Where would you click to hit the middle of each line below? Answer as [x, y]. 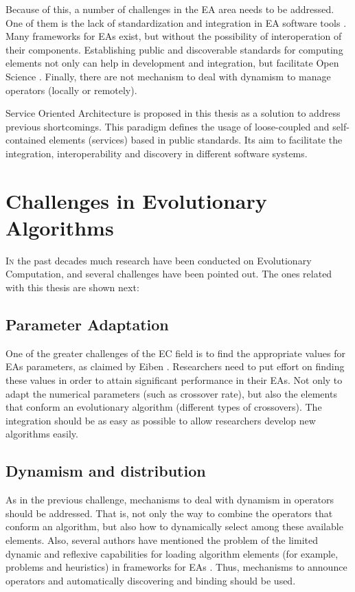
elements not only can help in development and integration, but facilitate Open [172, 63]
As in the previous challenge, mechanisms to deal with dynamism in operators [170, 500]
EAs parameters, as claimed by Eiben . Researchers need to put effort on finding [175, 366]
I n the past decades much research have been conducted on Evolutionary [159, 260]
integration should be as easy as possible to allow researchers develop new [161, 420]
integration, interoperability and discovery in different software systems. [157, 153]
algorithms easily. [42, 434]
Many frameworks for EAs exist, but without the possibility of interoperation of [174, 36]
